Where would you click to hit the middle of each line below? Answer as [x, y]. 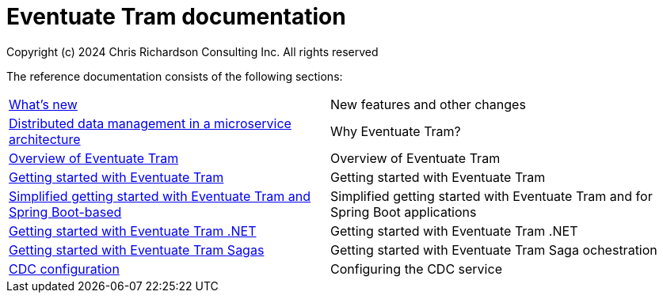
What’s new [43, 104]
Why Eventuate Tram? [396, 131]
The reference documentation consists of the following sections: [175, 76]
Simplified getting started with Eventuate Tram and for [492, 196]
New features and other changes [428, 104]
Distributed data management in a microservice [150, 123]
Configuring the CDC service [416, 269]
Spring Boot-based [65, 212]
